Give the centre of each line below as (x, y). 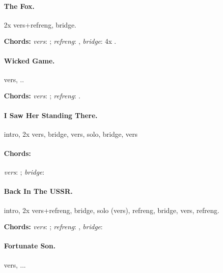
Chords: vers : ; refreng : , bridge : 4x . (60, 41)
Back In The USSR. (38, 191)
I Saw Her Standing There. (51, 115)
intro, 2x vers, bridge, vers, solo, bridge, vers (71, 134)
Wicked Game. (29, 60)
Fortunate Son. (30, 246)
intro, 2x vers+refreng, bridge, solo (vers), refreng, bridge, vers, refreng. (112, 210)
